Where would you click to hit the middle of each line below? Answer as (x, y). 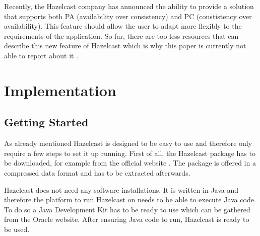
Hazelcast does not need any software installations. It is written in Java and (121, 189)
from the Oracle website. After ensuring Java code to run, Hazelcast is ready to (127, 219)
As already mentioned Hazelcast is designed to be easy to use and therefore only (128, 143)
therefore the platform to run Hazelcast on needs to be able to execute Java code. (130, 200)
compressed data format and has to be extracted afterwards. (97, 172)
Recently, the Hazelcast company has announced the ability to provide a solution (129, 6)
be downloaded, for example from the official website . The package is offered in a (130, 163)
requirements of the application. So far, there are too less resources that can (121, 35)
